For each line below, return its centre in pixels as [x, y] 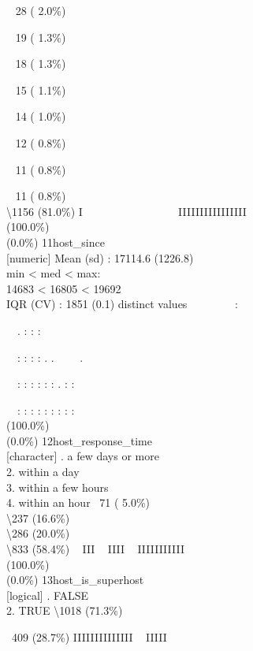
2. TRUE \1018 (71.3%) [65, 610]
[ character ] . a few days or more [83, 456]
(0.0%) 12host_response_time [79, 440]
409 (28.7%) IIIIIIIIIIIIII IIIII [89, 637]
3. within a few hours [58, 487]
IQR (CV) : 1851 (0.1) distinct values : [122, 304]
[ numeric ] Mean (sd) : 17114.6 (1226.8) [100, 257]
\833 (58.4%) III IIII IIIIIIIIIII [95, 549]
